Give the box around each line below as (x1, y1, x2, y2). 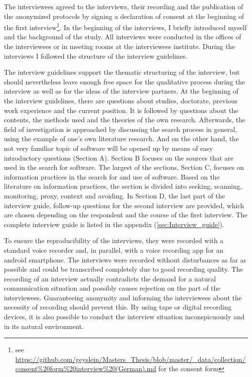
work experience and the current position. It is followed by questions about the (4, 105, 238, 115)
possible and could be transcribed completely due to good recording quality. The (4, 264, 243, 274)
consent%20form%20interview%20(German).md (15, 363, 157, 374)
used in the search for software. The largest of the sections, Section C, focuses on (4, 162, 244, 172)
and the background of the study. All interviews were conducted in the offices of (4, 32, 241, 42)
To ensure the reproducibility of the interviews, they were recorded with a (4, 235, 223, 246)
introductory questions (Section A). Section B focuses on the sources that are (4, 152, 234, 163)
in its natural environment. (4, 321, 84, 331)
